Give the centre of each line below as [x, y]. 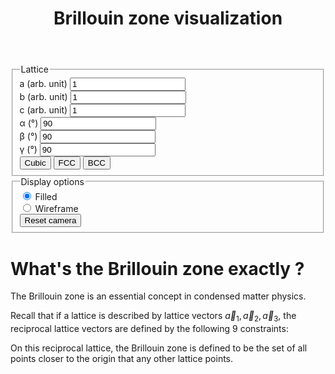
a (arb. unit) [43, 84]
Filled [46, 196]
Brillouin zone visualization [168, 18]
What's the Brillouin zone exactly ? [157, 268]
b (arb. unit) [43, 97]
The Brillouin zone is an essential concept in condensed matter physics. [158, 296]
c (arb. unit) [43, 110]
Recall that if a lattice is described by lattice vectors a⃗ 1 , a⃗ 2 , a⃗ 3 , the [153, 317]
